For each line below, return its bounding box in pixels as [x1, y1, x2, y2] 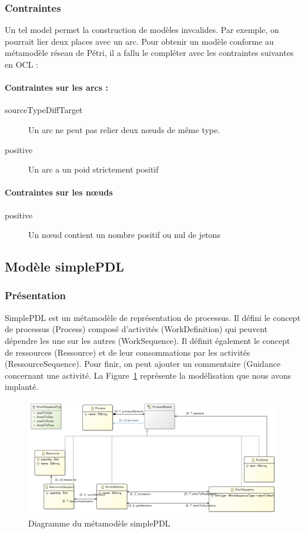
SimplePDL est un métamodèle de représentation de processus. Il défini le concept [5, 311, 301, 323]
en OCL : [5, 58, 38, 70]
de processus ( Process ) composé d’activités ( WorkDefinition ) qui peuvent [5, 323, 268, 335]
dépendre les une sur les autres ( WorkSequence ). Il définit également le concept [5, 334, 290, 346]
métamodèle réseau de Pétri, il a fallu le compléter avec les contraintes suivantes [5, 47, 294, 59]
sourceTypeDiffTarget [5, 104, 83, 116]
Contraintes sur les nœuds [5, 186, 113, 198]
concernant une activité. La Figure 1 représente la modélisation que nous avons [5, 369, 291, 381]
